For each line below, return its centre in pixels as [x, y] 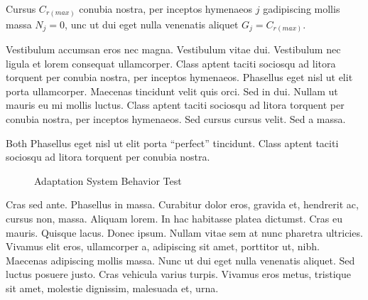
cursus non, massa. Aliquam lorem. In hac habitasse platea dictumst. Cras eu [174, 218]
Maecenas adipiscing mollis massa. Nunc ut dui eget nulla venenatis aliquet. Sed [180, 260]
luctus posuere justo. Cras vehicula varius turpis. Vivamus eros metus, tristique [178, 274]
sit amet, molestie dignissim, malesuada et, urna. [112, 288]
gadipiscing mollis [302, 9]
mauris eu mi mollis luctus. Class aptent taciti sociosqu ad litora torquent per [175, 105]
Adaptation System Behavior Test [108, 180]
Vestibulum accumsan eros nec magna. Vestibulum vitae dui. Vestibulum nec [173, 49]
